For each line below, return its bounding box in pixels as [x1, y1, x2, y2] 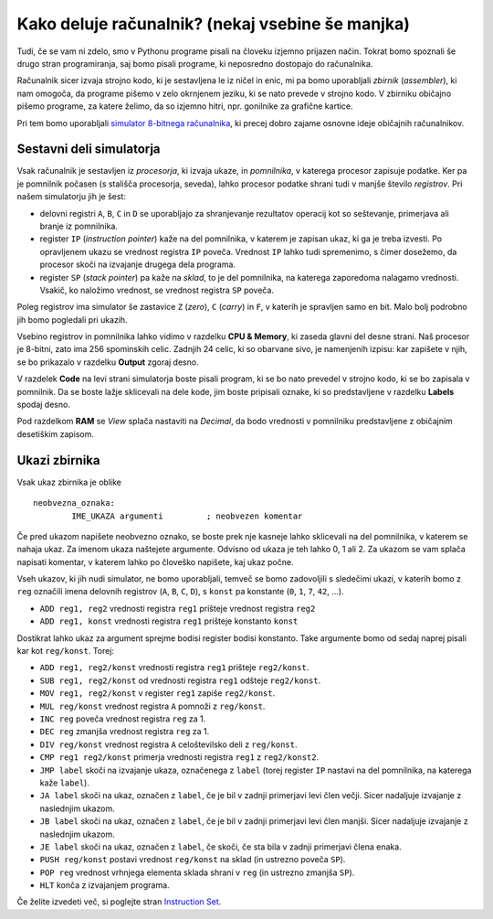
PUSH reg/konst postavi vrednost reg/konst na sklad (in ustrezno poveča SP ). [39, 854, 346, 865]
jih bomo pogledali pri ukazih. [16, 314, 128, 325]
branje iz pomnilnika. [39, 220, 119, 231]
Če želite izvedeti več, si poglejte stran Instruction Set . [16, 896, 222, 907]
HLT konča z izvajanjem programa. [39, 880, 170, 891]
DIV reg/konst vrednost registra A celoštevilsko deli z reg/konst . [39, 739, 298, 750]
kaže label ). [39, 777, 90, 788]
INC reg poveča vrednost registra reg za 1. [39, 713, 206, 724]
